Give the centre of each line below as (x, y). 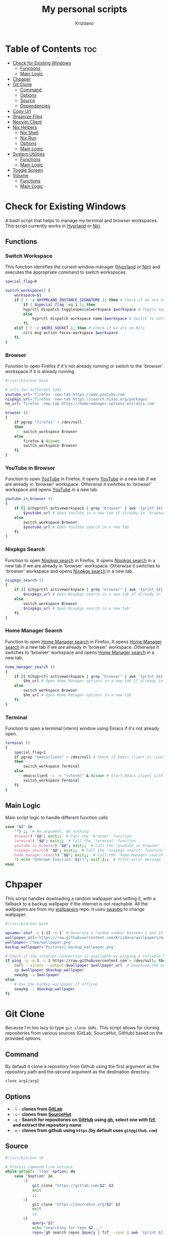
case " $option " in (33, 1176)
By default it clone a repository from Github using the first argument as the (82, 1067)
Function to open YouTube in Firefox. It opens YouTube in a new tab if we (81, 479)
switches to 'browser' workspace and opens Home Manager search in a (80, 652)
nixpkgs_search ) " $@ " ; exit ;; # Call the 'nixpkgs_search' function (89, 850)
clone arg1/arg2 (22, 1081)
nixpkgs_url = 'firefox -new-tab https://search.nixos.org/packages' (77, 399)
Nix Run (28, 138)
